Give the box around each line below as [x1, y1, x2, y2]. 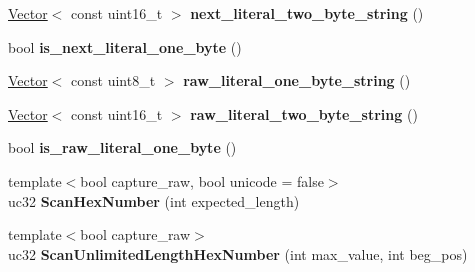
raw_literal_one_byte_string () [183, 70, 411, 91]
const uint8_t [71, 70, 156, 91]
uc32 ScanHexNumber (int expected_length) [8, 190, 300, 211]
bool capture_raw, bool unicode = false [80, 170, 324, 191]
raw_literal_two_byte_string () [190, 103, 418, 124]
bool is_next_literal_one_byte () [8, 36, 242, 57]
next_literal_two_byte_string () [190, 3, 424, 23]
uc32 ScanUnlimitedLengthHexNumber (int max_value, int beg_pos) [8, 243, 468, 264]
